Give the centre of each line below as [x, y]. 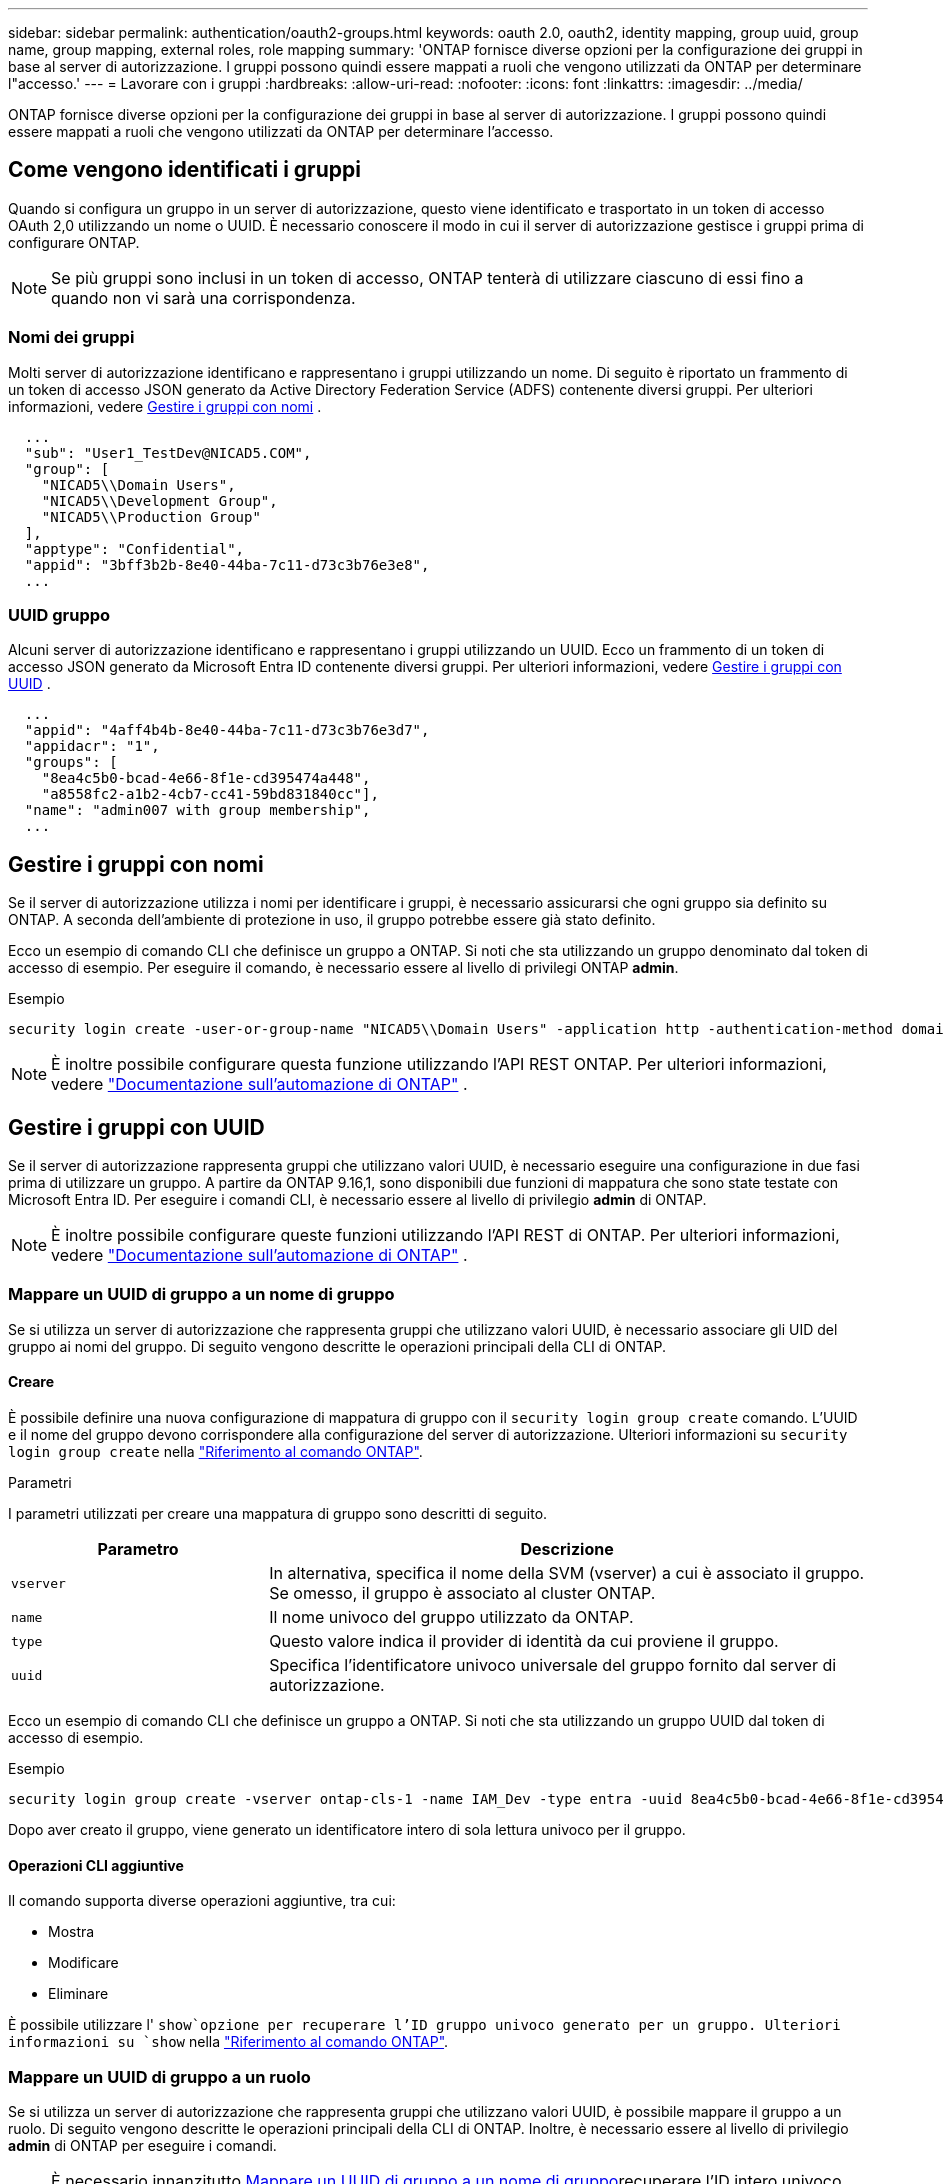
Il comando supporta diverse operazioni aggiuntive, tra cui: [202, 1901]
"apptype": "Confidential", [134, 548]
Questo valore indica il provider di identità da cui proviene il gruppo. [524, 1641]
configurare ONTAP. [74, 242]
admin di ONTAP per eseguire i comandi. [142, 2145]
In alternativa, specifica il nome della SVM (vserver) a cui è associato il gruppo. [567, 1573]
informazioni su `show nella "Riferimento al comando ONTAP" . [228, 2042]
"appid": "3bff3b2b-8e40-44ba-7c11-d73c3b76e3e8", [227, 564]
